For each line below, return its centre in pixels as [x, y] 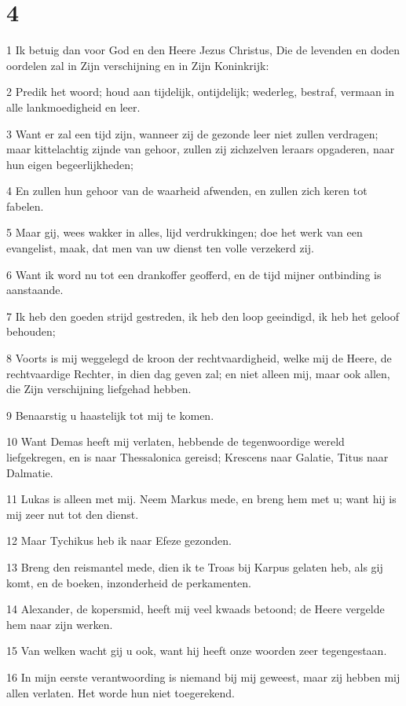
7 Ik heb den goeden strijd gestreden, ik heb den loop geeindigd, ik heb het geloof [203, 316]
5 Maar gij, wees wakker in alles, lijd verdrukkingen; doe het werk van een [185, 232]
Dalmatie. [30, 472]
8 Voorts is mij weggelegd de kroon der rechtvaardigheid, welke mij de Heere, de [199, 358]
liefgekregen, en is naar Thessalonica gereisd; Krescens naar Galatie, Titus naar [198, 457]
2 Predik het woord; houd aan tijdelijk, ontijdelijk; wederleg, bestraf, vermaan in [201, 92]
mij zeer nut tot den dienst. [73, 514]
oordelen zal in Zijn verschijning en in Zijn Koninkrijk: [138, 65]
